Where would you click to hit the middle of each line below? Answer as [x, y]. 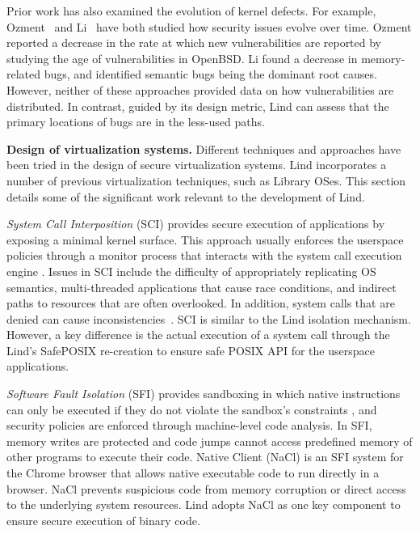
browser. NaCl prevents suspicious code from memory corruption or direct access [206, 488]
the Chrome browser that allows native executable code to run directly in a [193, 473]
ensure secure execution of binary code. [103, 520]
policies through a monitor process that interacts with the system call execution [204, 255]
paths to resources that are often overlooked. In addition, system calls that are [201, 303]
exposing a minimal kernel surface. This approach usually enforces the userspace [205, 239]
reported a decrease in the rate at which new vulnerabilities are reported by [194, 42]
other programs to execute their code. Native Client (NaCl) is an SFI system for [205, 457]
